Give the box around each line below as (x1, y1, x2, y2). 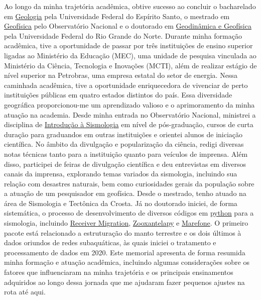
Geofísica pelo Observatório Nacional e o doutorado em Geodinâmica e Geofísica (4, 21, 251, 31)
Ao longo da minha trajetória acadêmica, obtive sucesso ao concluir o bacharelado (4, 1, 256, 11)
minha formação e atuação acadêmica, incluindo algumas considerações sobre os (4, 257, 249, 267)
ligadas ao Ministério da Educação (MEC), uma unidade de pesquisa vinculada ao (4, 50, 256, 60)
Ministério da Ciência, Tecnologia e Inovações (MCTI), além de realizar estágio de (4, 60, 257, 70)
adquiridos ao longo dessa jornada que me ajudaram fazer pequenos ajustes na (4, 276, 245, 287)
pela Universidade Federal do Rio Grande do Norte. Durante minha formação (4, 30, 242, 41)
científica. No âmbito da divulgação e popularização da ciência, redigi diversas (4, 139, 244, 149)
